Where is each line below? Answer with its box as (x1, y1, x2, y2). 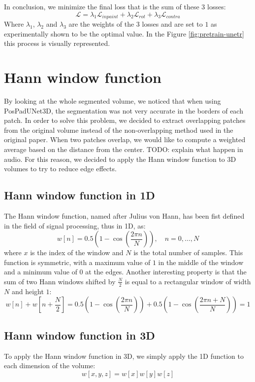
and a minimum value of (4, 267, 77, 277)
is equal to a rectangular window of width (125, 276, 251, 286)
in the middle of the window (158, 257, 244, 267)
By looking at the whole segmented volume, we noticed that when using (4, 95, 221, 106)
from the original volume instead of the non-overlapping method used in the (4, 124, 233, 135)
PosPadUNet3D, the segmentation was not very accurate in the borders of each (4, 105, 243, 115)
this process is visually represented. (4, 38, 110, 48)
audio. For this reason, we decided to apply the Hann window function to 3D (4, 153, 236, 164)
